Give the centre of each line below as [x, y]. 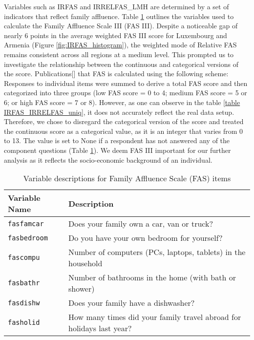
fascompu [24, 258]
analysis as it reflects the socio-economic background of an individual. [108, 159]
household [85, 263]
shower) [81, 289]
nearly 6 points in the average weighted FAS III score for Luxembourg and [116, 35]
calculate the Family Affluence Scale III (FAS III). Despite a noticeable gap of [121, 26]
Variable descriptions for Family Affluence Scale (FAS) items [127, 178]
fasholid [24, 323]
